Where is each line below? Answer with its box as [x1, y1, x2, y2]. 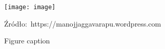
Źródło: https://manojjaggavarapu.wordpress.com [4, 18, 161, 29]
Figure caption [4, 35, 50, 46]
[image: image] [4, 4, 56, 11]
